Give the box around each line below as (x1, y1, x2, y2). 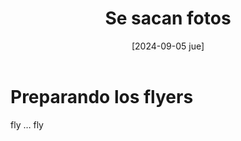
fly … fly (10, 118, 44, 131)
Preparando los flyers (10, 85, 194, 108)
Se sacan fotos (104, 7, 232, 30)
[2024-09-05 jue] (131, 40, 205, 52)
